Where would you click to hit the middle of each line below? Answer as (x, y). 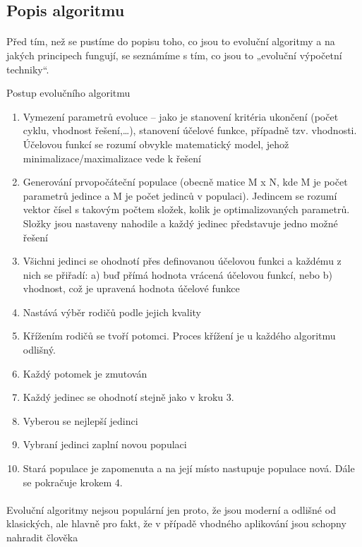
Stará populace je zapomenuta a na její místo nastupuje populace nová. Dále (189, 468)
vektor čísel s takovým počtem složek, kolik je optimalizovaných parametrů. (186, 209)
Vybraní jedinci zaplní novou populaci (105, 444)
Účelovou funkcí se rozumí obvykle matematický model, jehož (156, 144)
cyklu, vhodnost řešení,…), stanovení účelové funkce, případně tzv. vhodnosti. (190, 130)
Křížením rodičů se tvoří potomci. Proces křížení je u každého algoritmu (179, 336)
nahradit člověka (42, 537)
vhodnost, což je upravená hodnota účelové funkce (131, 288)
